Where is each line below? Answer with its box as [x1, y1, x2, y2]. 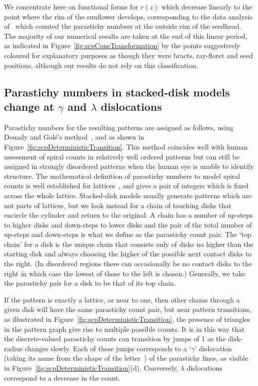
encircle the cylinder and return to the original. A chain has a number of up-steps [4, 210, 253, 220]
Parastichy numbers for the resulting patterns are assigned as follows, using [4, 122, 234, 132]
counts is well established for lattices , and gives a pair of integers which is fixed [4, 180, 249, 191]
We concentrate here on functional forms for [4, 1, 139, 11]
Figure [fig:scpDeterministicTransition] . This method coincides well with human [4, 141, 248, 152]
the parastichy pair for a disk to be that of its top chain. [4, 278, 176, 288]
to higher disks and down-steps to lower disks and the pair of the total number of [4, 219, 252, 230]
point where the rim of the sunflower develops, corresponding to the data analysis [4, 11, 253, 21]
